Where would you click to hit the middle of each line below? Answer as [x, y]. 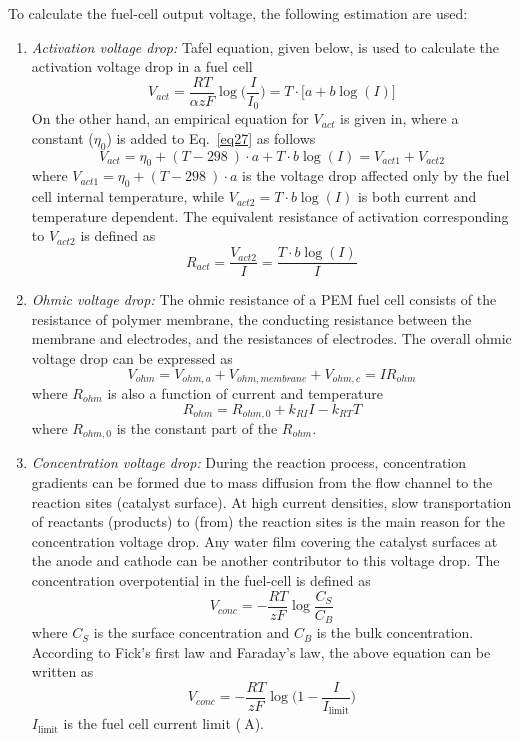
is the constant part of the [197, 428]
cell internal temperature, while [128, 196]
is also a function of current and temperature [245, 392]
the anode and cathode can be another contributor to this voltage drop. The [265, 560]
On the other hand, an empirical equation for [170, 118]
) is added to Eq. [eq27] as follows [211, 137]
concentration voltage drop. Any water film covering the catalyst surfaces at [264, 540]
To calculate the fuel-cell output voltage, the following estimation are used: [238, 13]
